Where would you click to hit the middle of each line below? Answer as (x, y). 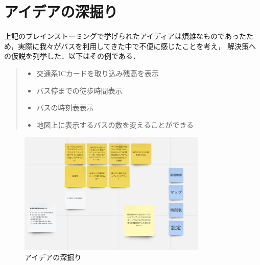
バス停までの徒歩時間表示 (79, 90)
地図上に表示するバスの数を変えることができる (115, 124)
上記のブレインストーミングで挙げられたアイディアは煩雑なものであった (125, 36)
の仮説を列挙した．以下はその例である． (72, 56)
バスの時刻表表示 (65, 107)
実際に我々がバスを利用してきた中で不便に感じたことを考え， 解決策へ (137, 46)
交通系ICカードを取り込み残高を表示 (98, 73)
